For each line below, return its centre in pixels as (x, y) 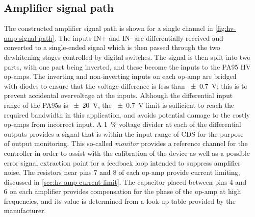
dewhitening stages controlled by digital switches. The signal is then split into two (127, 57)
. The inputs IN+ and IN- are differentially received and (139, 37)
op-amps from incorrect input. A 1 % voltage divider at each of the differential (123, 124)
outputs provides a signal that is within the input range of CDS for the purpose (124, 133)
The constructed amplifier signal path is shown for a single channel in (109, 28)
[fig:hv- (226, 28)
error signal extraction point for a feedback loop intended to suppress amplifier (122, 162)
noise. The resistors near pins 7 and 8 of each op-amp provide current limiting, (122, 172)
